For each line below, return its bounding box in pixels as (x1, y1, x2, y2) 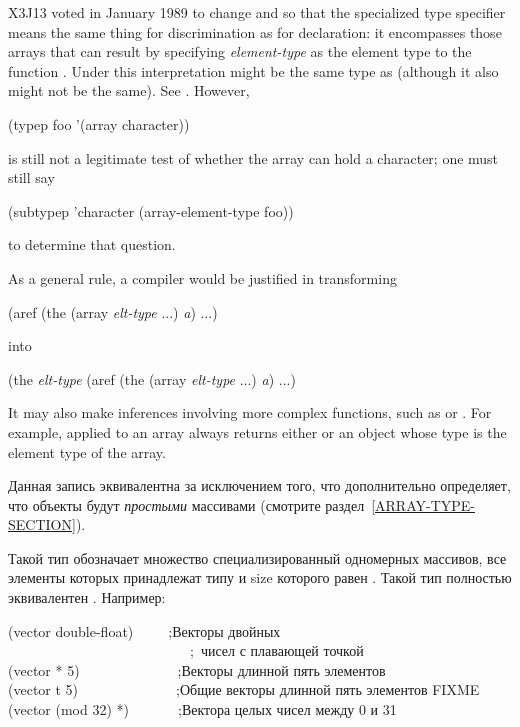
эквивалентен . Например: (8, 587, 166, 608)
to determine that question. (8, 234, 176, 255)
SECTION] (8, 514, 76, 535)
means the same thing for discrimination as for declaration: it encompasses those (8, 21, 502, 42)
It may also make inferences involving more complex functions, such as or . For (8, 402, 492, 423)
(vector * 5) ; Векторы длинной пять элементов (8, 659, 386, 680)
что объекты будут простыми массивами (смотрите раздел (8, 494, 365, 515)
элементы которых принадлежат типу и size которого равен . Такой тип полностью (8, 567, 512, 588)
